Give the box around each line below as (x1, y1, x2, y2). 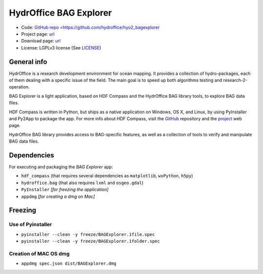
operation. (9, 84, 30, 90)
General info (9, 58, 47, 66)
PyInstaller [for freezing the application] (21, 187, 109, 192)
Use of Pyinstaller (9, 221, 52, 228)
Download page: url (21, 38, 61, 44)
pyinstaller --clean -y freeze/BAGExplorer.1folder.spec (21, 238, 160, 244)
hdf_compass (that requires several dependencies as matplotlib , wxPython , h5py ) (21, 173, 193, 179)
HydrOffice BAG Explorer (9, 7, 112, 18)
